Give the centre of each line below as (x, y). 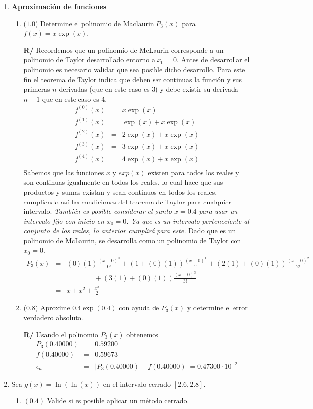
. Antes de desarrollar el (213, 59)
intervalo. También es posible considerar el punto (98, 211)
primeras (37, 89)
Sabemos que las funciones (64, 172)
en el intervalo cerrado (137, 383)
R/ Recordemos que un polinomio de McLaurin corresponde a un (123, 50)
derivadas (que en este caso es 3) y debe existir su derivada (149, 89)
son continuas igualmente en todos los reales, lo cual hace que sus (123, 182)
